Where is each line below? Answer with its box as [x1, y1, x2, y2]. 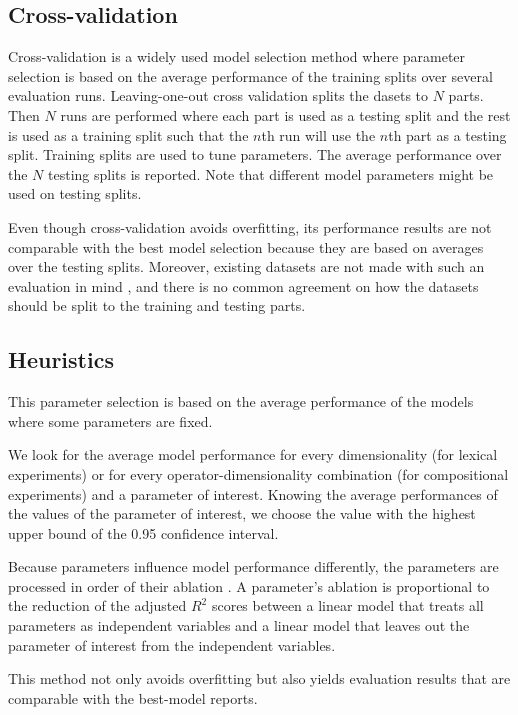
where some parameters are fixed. [8, 410, 213, 431]
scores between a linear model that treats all [211, 595, 484, 616]
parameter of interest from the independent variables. [8, 634, 336, 655]
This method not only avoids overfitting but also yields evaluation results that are [8, 668, 511, 689]
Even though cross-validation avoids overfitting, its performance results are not [8, 216, 492, 237]
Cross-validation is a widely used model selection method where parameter [8, 46, 466, 67]
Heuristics [8, 344, 114, 375]
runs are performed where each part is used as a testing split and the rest [60, 104, 511, 125]
